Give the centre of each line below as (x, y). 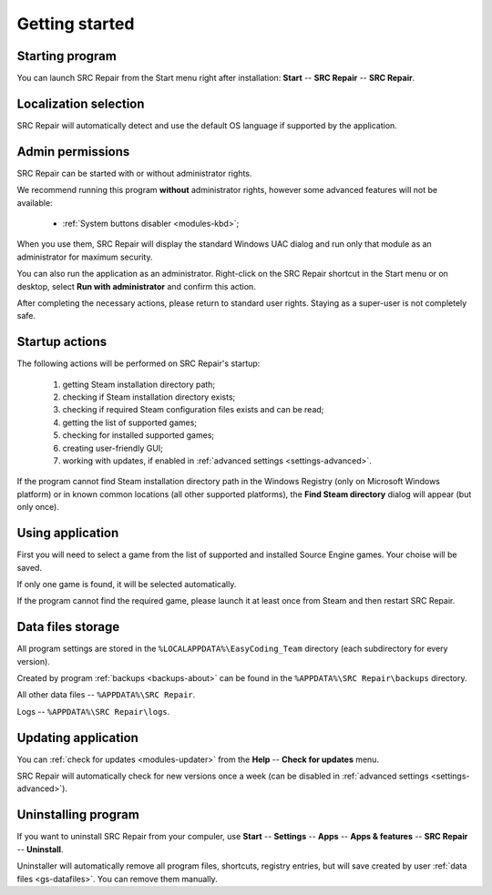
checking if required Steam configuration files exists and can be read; (193, 410)
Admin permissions (73, 152)
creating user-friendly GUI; (113, 448)
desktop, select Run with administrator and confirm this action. (137, 286)
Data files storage (68, 627)
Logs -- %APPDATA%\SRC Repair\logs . (93, 711)
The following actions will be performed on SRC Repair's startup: (138, 363)
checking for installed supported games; (138, 435)
